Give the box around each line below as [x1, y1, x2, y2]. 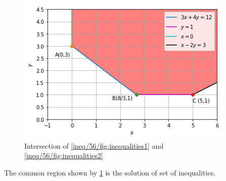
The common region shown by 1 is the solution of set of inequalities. [4, 167, 216, 177]
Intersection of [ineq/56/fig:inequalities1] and [24, 140, 164, 151]
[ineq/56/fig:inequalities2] [24, 150, 103, 161]
